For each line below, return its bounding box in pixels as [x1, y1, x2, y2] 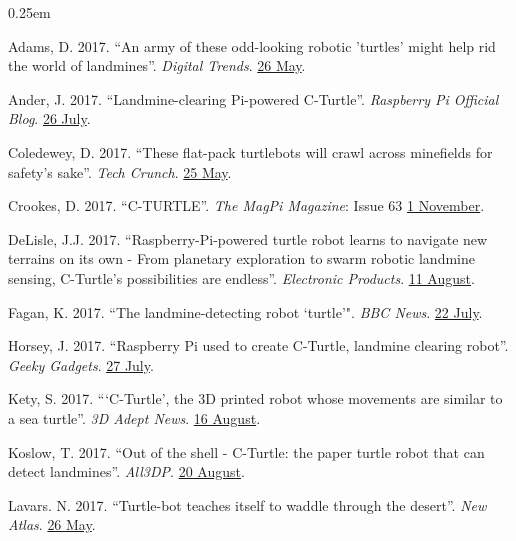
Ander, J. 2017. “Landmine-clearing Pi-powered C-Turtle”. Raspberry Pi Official [8, 88, 499, 109]
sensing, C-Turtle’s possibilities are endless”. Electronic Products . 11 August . [8, 267, 475, 288]
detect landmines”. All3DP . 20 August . [8, 461, 245, 482]
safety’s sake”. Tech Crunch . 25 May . [8, 161, 232, 182]
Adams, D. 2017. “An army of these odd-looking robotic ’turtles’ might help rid [8, 35, 496, 56]
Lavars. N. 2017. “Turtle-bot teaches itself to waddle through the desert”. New [8, 494, 487, 515]
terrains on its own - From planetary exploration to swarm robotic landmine [8, 248, 475, 269]
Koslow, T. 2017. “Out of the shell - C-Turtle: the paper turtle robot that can [8, 441, 485, 462]
